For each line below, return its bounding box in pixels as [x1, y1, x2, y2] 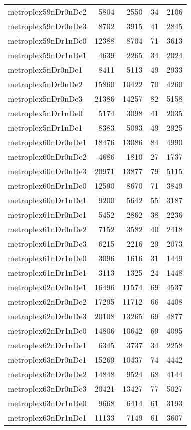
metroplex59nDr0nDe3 [8, 20, 87, 32]
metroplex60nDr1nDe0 [8, 180, 87, 191]
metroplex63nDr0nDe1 [8, 354, 87, 365]
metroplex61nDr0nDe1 [8, 209, 87, 220]
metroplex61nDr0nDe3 [8, 238, 87, 249]
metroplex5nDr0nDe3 [8, 93, 83, 104]
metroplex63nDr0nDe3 [8, 383, 87, 394]
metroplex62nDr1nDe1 [8, 339, 87, 351]
